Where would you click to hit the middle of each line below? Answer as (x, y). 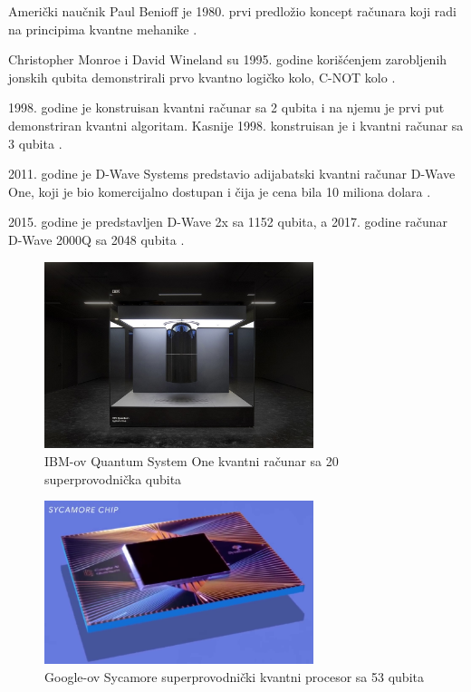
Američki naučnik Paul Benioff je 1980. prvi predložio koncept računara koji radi (232, 11)
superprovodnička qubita (113, 478)
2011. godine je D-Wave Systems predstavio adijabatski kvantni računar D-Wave (232, 174)
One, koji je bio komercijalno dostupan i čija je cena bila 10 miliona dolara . (220, 191)
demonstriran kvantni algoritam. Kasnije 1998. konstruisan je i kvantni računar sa (236, 125)
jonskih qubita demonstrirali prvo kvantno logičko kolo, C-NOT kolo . (202, 77)
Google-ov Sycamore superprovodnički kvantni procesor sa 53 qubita (234, 676)
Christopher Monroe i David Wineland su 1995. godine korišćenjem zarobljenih (228, 59)
